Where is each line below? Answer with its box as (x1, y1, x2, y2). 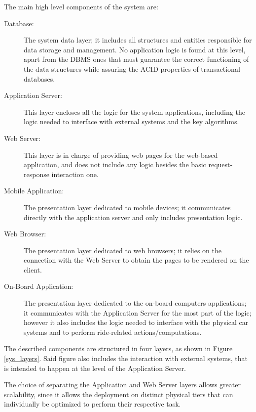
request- (208, 159, 233, 170)
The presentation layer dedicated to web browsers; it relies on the (24, 245, 222, 255)
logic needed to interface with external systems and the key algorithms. (24, 116, 239, 127)
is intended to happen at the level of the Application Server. (4, 363, 186, 373)
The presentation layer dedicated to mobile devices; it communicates (24, 202, 231, 212)
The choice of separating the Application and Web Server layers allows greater (4, 379, 241, 390)
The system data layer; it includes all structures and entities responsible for (24, 35, 252, 45)
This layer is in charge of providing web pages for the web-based (24, 149, 218, 160)
